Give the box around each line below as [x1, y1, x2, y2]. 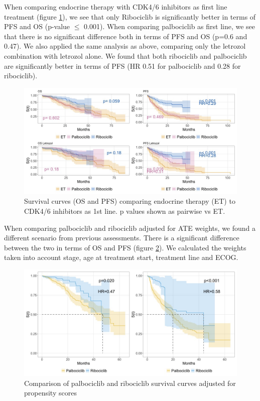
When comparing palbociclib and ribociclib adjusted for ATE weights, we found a [4, 222, 256, 233]
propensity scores [24, 387, 77, 398]
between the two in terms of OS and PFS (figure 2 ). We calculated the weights [4, 242, 246, 252]
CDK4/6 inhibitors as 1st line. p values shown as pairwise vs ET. [24, 205, 225, 216]
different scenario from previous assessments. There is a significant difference [4, 232, 239, 243]
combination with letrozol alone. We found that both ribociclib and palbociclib [4, 50, 247, 61]
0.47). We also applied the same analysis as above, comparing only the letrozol [4, 41, 246, 51]
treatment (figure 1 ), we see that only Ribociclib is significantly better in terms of [4, 11, 256, 22]
